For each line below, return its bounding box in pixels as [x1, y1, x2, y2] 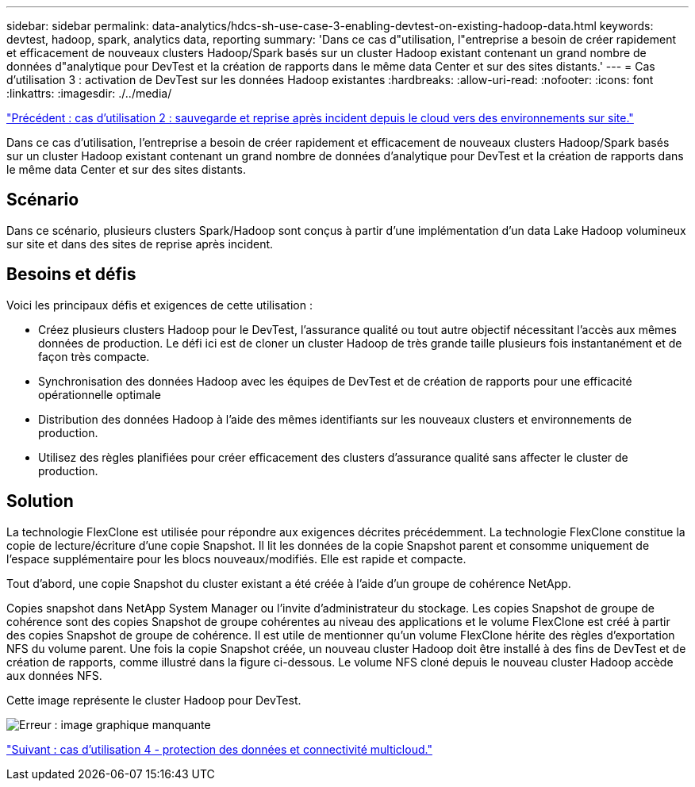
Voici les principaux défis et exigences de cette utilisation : [6, 298, 313, 312]
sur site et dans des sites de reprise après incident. [6, 236, 274, 251]
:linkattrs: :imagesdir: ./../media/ [6, 86, 172, 100]
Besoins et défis [6, 264, 136, 285]
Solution [6, 491, 74, 512]
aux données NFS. [6, 668, 102, 682]
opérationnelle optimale [38, 387, 161, 401]
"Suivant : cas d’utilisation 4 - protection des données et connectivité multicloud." [6, 742, 432, 756]
